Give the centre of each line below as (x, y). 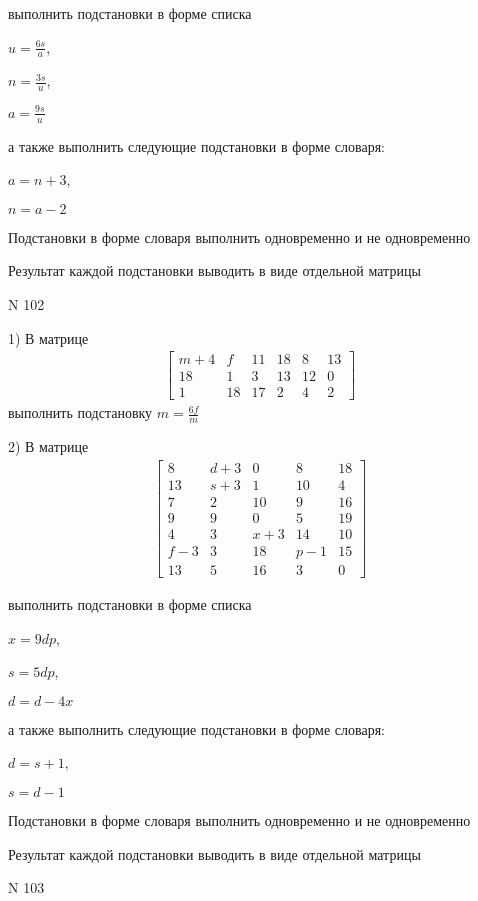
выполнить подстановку (80, 412)
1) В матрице (48, 337)
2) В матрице (48, 446)
